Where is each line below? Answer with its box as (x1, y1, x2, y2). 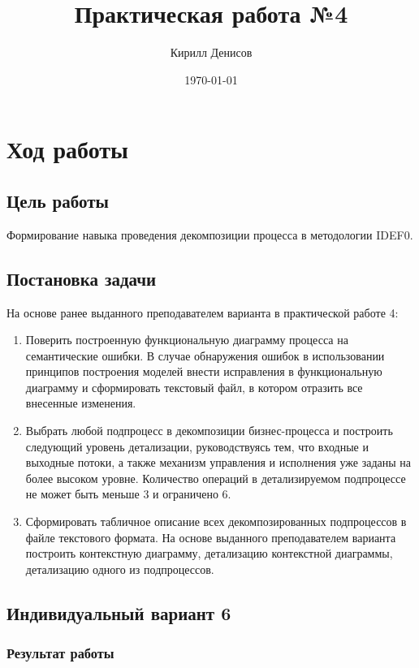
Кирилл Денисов (170, 44, 253, 61)
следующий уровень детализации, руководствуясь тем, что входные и (25, 437, 369, 455)
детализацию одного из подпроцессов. (25, 560, 214, 577)
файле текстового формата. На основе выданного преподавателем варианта (25, 528, 396, 545)
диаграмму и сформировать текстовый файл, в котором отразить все (25, 378, 363, 395)
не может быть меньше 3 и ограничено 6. (25, 485, 231, 502)
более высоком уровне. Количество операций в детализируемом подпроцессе (25, 469, 406, 486)
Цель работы (6, 187, 109, 213)
